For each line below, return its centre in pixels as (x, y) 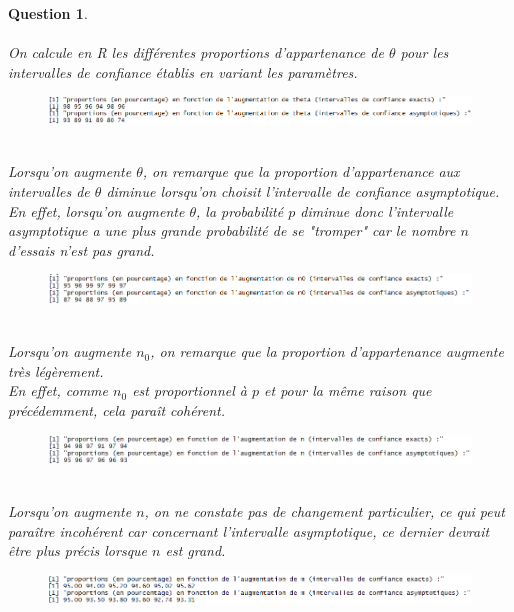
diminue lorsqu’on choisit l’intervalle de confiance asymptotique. (303, 190)
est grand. (195, 550)
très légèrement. (56, 370)
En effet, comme (58, 390)
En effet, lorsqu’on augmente (96, 210)
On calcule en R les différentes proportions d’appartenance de (196, 52)
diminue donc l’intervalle (377, 210)
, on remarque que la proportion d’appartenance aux (301, 171)
